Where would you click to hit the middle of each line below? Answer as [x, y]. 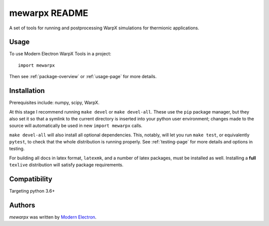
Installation [27, 91]
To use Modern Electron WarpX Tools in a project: [60, 54]
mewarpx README [49, 13]
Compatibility [31, 179]
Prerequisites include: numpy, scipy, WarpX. [54, 103]
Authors [22, 205]
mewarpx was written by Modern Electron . [53, 217]
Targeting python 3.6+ [32, 191]
